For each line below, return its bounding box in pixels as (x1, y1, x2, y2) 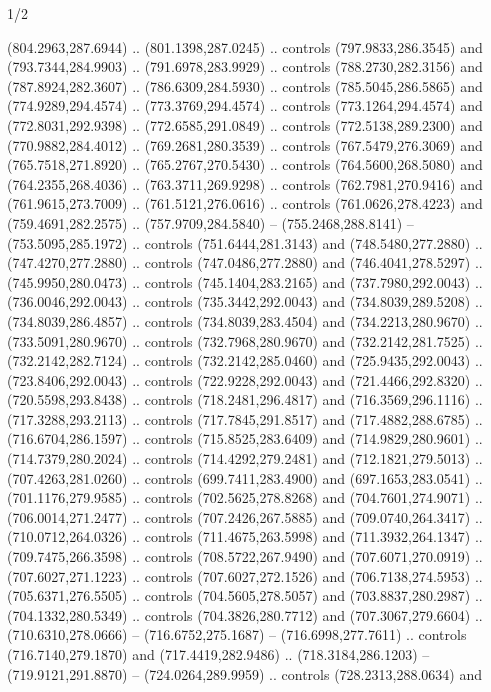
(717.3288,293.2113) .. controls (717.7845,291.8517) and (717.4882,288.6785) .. (7, 408, 483, 429)
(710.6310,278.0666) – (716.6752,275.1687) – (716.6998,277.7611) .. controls (7, 624, 467, 645)
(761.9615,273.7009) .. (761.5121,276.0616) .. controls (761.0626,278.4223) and (7, 193, 483, 214)
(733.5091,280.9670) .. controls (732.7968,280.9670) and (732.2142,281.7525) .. (7, 330, 483, 351)
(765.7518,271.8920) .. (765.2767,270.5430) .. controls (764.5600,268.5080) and (7, 154, 483, 175)
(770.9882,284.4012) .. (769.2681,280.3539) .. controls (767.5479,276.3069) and (7, 134, 483, 155)
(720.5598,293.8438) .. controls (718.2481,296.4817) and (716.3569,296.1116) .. (7, 389, 483, 410)
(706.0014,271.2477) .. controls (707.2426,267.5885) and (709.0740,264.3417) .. (7, 506, 483, 527)
